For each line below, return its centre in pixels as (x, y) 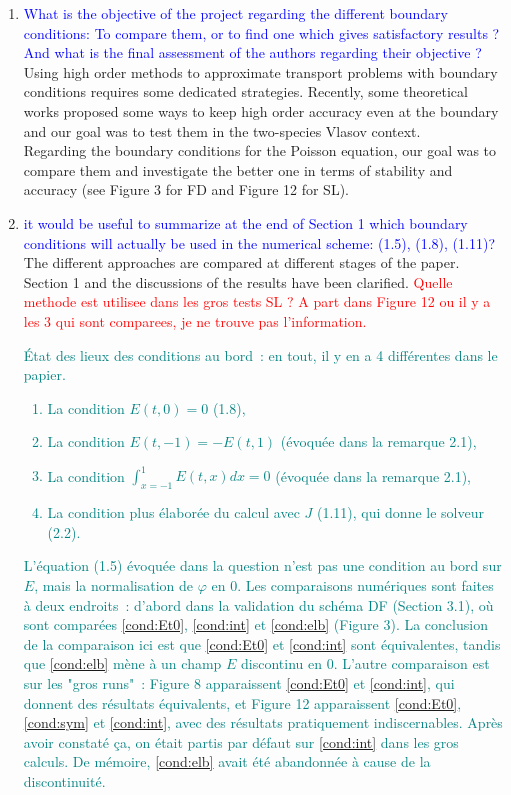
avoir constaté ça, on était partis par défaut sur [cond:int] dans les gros (241, 741)
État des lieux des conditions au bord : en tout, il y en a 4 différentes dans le (260, 354)
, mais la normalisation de (113, 584)
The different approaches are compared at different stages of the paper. (241, 262)
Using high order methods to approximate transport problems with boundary (260, 71)
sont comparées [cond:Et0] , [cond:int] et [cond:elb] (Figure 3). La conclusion (255, 624)
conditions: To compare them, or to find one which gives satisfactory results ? (261, 32)
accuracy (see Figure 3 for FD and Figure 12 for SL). (186, 189)
